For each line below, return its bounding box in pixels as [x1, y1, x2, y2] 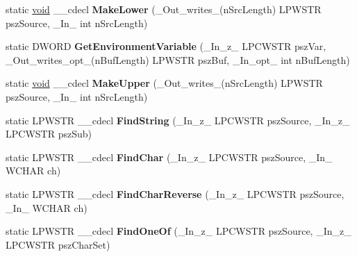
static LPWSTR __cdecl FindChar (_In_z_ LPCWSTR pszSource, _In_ [6, 149, 333, 164]
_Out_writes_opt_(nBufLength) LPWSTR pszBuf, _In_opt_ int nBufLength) [6, 52, 350, 67]
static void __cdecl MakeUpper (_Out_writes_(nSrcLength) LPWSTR [6, 76, 323, 90]
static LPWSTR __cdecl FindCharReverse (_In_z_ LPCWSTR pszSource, [6, 186, 344, 201]
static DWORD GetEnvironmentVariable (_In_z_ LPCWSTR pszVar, [6, 39, 326, 53]
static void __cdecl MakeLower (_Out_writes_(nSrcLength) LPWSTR [6, 2, 322, 16]
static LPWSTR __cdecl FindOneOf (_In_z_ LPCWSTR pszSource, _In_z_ [6, 224, 351, 238]
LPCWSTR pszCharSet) [6, 237, 110, 251]
